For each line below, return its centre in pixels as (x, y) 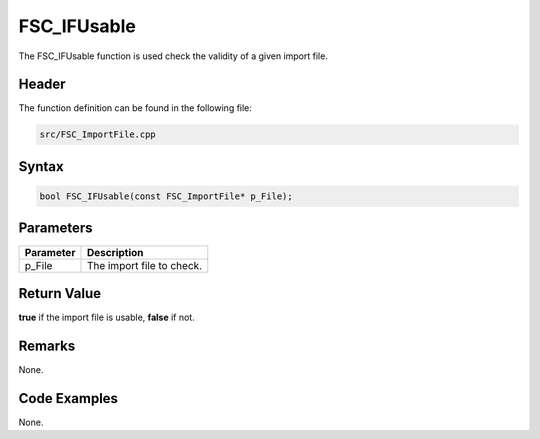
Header (42, 84)
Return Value (60, 293)
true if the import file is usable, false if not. (106, 317)
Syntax (41, 166)
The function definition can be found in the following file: (135, 108)
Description (115, 252)
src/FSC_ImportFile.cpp (98, 134)
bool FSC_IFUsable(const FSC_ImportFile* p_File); (166, 196)
